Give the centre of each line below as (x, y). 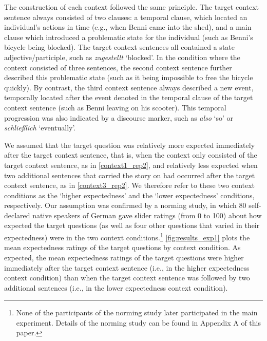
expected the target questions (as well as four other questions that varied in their (132, 225)
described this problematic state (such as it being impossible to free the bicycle (129, 77)
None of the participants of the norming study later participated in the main (137, 312)
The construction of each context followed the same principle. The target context (132, 7)
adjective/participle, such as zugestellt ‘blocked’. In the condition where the (122, 57)
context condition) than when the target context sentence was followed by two (127, 278)
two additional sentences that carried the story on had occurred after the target (130, 175)
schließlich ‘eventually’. (40, 128)
